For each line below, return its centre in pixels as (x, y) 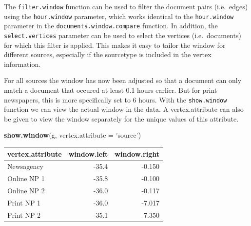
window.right (137, 154)
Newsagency (25, 166)
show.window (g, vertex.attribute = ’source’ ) (73, 135)
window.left (88, 154)
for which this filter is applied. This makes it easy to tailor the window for (115, 45)
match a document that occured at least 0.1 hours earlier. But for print (111, 90)
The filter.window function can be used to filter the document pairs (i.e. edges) (126, 6)
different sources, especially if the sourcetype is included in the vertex (108, 54)
